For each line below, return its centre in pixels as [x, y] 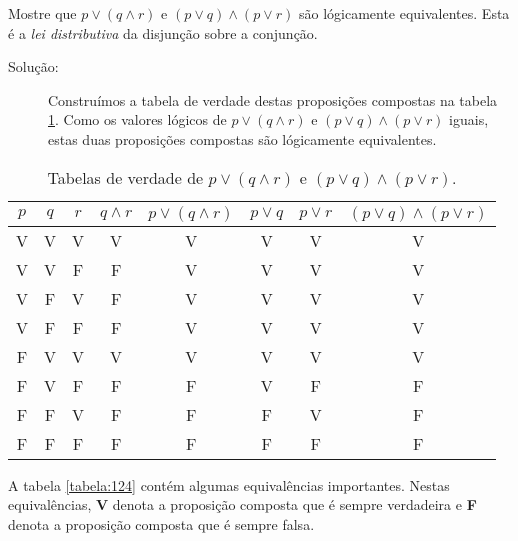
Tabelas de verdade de [125, 177]
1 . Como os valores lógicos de [137, 119]
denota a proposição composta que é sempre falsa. [161, 523]
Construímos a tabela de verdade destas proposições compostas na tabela [273, 99]
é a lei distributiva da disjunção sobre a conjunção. [163, 32]
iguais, [469, 119]
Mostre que [42, 13]
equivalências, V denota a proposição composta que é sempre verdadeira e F [242, 504]
